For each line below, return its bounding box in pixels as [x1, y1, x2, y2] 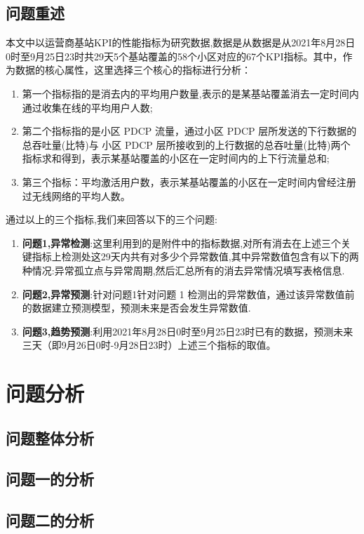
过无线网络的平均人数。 [22, 188, 130, 203]
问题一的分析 [6, 468, 94, 490]
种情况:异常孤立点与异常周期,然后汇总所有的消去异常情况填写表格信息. [22, 262, 345, 277]
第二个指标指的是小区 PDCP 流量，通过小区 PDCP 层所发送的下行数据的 [22, 124, 357, 138]
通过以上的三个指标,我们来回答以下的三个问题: [6, 212, 217, 227]
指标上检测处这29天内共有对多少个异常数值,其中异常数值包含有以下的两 [32, 249, 359, 264]
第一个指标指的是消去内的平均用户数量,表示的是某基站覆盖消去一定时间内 [22, 86, 359, 100]
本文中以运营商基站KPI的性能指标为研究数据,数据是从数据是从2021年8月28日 [6, 35, 356, 50]
